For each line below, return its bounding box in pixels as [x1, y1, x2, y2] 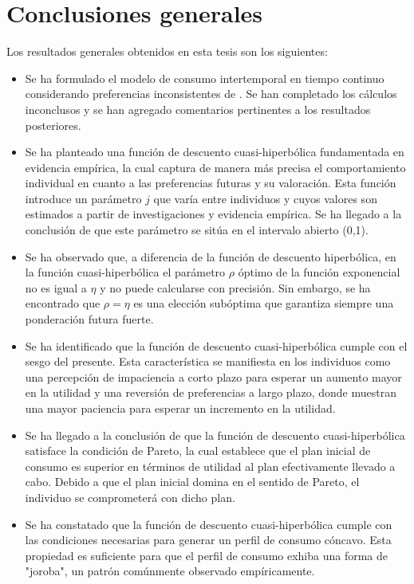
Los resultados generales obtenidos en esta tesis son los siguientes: [6, 43, 328, 60]
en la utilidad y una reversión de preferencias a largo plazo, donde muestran [25, 384, 397, 401]
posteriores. [25, 116, 81, 133]
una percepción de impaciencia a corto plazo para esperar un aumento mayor [25, 368, 402, 385]
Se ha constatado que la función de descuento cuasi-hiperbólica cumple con [25, 515, 392, 532]
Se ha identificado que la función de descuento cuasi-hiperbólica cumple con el [25, 337, 408, 354]
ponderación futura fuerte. [25, 311, 154, 327]
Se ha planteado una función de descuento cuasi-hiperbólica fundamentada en [25, 143, 404, 160]
